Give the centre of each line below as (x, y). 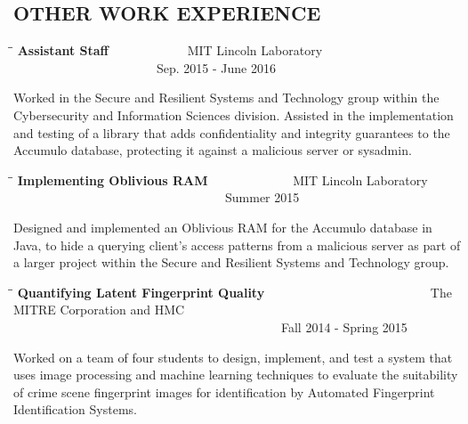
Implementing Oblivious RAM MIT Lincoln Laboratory (222, 179)
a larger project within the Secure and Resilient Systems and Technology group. (231, 262)
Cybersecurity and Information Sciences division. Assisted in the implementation (234, 114)
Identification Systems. (75, 409)
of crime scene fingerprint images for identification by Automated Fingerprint (224, 391)
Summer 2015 (262, 197)
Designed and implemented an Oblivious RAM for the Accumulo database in (223, 227)
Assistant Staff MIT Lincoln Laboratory (170, 50)
